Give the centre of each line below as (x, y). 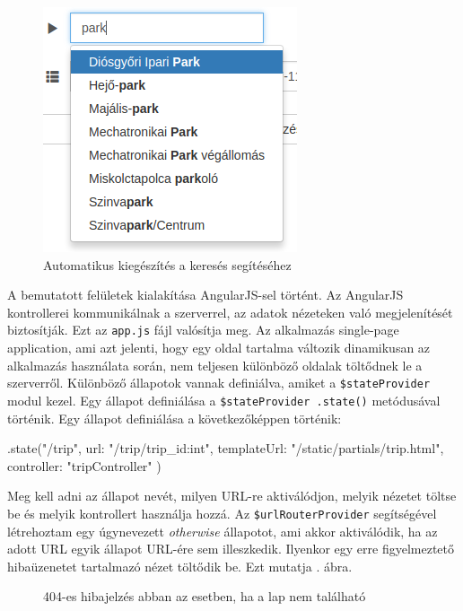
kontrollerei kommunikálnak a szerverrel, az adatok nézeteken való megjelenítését (230, 312)
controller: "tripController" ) (84, 465)
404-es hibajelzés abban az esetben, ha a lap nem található (205, 596)
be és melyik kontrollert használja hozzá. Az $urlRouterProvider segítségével (222, 513)
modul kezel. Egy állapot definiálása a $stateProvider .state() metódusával (224, 400)
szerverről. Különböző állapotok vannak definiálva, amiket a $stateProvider (219, 383)
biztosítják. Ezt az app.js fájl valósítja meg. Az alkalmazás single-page (203, 330)
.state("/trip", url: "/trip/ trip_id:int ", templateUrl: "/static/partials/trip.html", (226, 448)
